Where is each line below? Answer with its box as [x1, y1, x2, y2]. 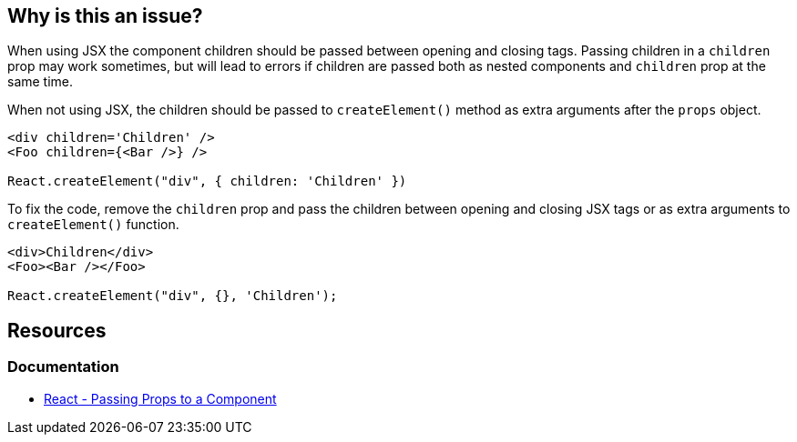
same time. [7, 74, 74, 90]
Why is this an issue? [7, 5, 203, 27]
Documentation [7, 357, 119, 377]
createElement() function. [7, 216, 179, 233]
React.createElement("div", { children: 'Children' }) [7, 174, 407, 189]
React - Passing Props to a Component [44, 390, 277, 407]
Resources [7, 318, 107, 342]
